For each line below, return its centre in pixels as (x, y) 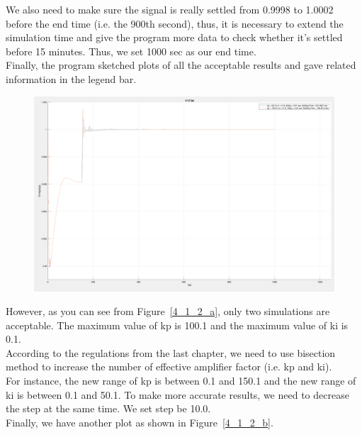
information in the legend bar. (71, 78)
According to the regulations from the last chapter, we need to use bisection (171, 352)
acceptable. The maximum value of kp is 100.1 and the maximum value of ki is (177, 325)
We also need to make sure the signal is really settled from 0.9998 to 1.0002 (170, 9)
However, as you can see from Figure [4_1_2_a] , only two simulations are (168, 311)
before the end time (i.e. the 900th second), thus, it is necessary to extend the (175, 23)
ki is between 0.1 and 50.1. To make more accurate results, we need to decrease (177, 394)
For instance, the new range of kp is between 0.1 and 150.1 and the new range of (181, 381)
